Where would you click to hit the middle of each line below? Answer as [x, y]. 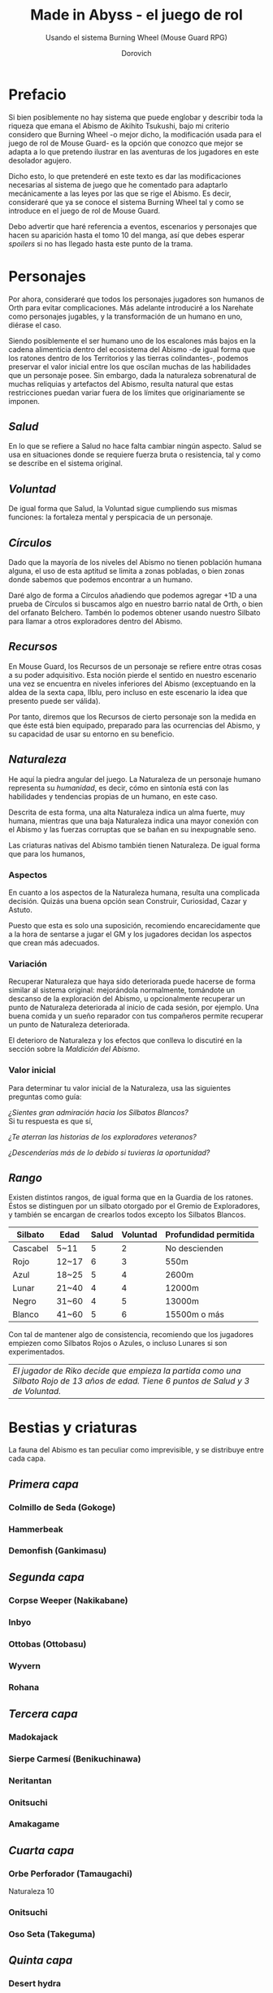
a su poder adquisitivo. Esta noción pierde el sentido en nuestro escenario [133, 675]
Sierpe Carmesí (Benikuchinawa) [75, 1759]
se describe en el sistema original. [66, 463]
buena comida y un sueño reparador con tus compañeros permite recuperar [136, 1016]
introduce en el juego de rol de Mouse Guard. [84, 211]
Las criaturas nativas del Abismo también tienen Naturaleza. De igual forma [134, 845]
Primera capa [43, 1484]
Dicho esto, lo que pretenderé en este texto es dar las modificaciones [125, 176]
